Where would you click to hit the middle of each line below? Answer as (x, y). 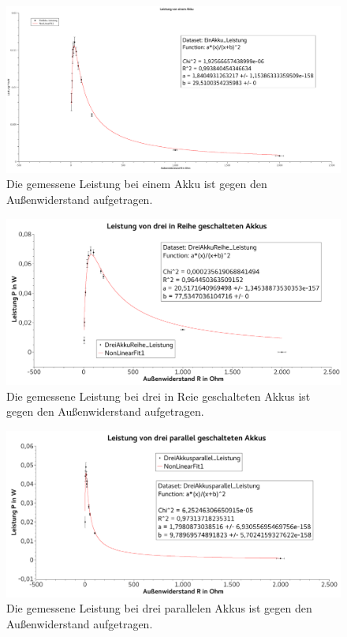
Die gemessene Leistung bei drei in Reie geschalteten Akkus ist (159, 396)
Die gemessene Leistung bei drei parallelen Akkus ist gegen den (159, 608)
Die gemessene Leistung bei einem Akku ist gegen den (137, 184)
